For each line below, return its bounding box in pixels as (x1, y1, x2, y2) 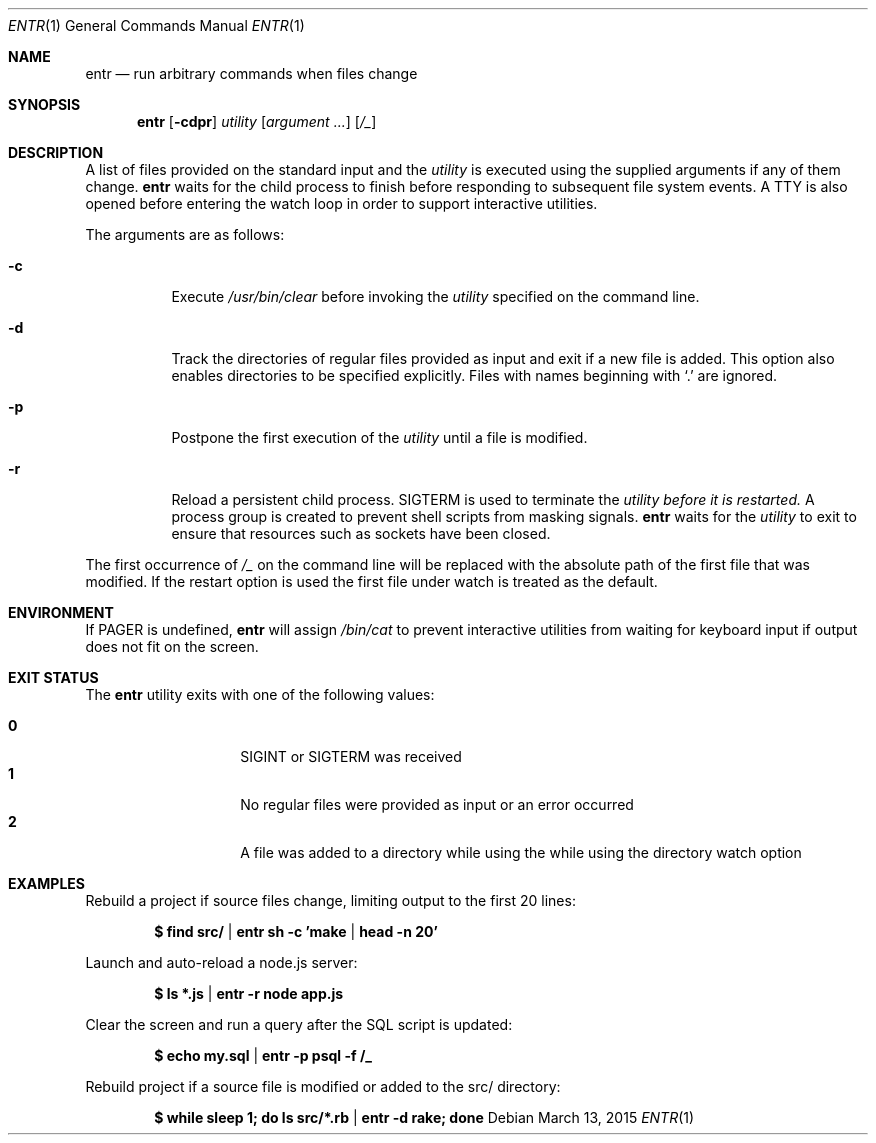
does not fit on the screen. (85, 638, 259, 655)
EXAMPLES (8, 875, 85, 892)
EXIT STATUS (8, 669, 99, 686)
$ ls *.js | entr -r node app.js (154, 985, 344, 1002)
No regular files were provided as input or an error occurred (240, 796, 634, 813)
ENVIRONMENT (8, 604, 114, 621)
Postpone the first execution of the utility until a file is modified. (171, 429, 588, 446)
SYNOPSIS (8, 96, 81, 113)
